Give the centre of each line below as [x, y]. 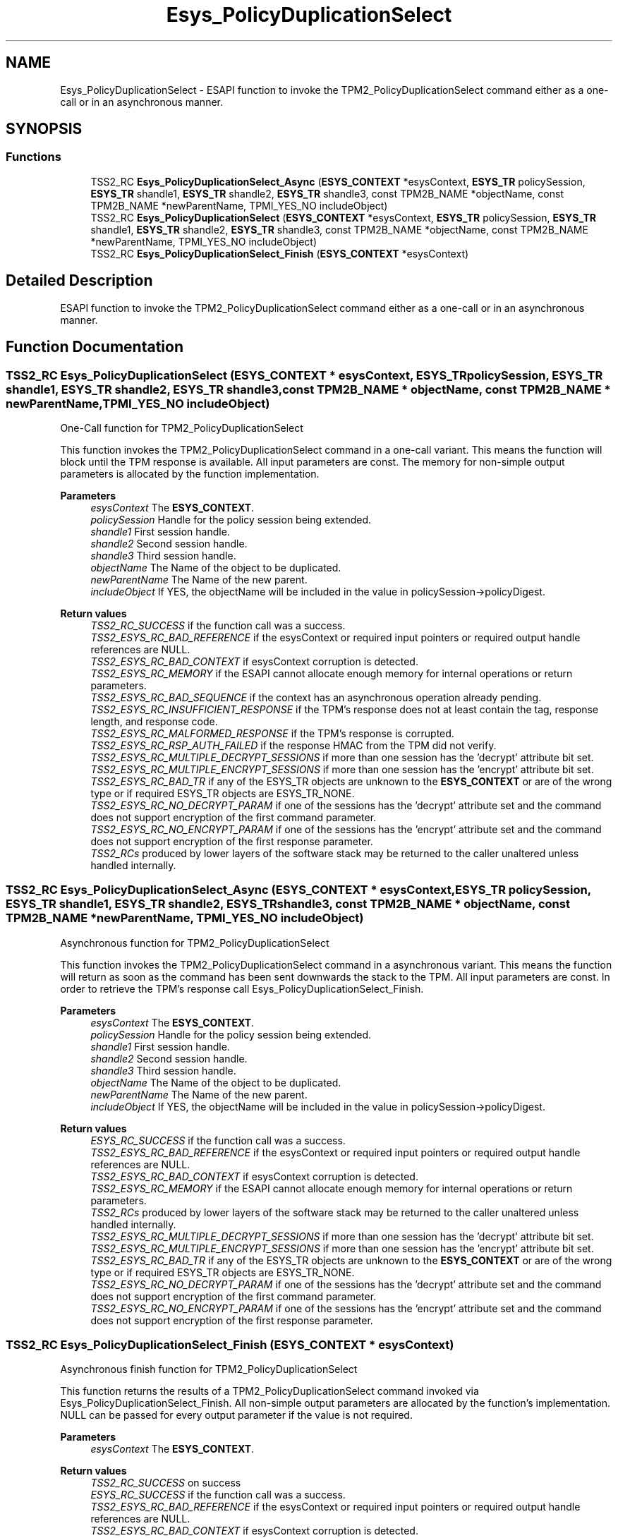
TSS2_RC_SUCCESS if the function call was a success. [218, 625]
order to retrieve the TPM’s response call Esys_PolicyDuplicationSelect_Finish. [242, 988]
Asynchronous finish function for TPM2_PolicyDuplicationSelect [209, 1369]
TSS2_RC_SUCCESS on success [166, 1483]
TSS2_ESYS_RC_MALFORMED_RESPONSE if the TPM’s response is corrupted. [272, 733]
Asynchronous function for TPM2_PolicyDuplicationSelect [195, 943]
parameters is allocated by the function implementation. [190, 473]
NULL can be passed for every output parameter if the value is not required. [236, 1415]
